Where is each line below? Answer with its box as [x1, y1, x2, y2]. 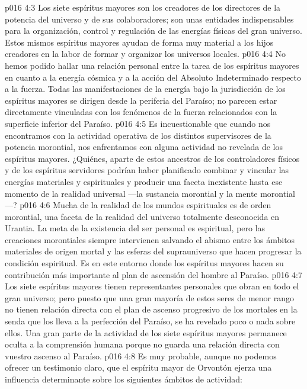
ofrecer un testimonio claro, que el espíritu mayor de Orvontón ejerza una [5, 361, 272, 374]
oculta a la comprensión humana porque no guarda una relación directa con [5, 338, 280, 350]
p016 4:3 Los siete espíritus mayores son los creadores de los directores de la [5, 1, 281, 13]
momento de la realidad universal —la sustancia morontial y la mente [5, 187, 258, 199]
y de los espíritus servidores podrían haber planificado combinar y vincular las [5, 164, 289, 176]
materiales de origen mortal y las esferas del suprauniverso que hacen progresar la [5, 245, 302, 257]
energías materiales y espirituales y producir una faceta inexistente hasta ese [5, 175, 283, 187]
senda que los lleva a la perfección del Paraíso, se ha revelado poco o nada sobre [5, 315, 296, 327]
